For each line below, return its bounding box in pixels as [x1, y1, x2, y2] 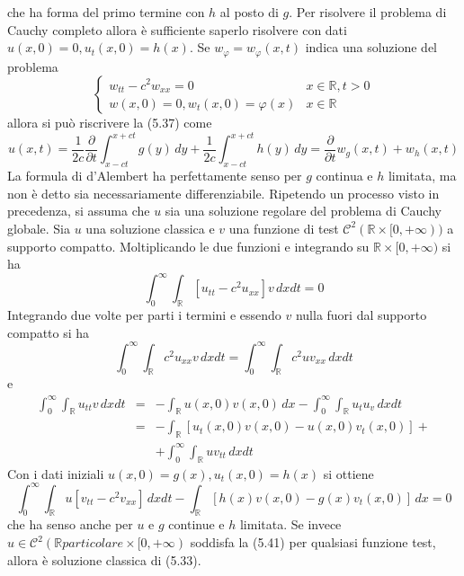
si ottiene [323, 464, 374, 483]
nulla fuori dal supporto [295, 305, 427, 323]
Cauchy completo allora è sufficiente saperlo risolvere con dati [7, 20, 347, 39]
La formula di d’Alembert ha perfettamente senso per [7, 166, 302, 185]
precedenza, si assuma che [7, 201, 150, 220]
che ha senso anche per [7, 515, 133, 534]
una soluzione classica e [85, 218, 215, 237]
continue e [168, 515, 225, 534]
